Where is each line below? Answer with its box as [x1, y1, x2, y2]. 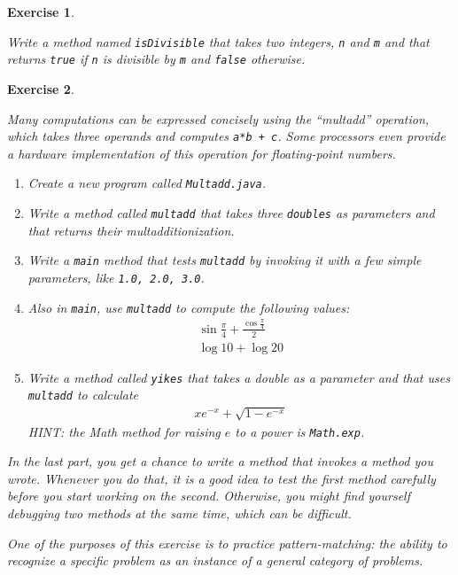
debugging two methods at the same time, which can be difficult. [7, 503, 352, 522]
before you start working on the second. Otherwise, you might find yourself [7, 486, 410, 505]
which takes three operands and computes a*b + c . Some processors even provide [7, 127, 446, 145]
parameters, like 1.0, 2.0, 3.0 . [27, 268, 205, 286]
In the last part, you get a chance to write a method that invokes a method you [7, 452, 433, 470]
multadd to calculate [27, 385, 138, 404]
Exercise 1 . [7, 3, 74, 20]
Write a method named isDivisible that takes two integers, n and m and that [7, 32, 430, 51]
